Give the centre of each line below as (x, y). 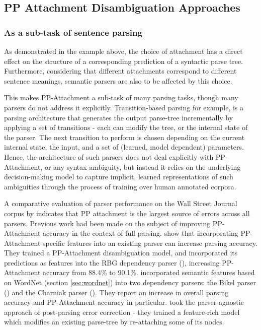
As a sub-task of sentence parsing (73, 32)
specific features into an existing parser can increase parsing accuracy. (150, 243)
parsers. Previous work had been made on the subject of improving (107, 223)
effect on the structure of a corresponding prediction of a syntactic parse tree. (124, 61)
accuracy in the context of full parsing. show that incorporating (140, 233)
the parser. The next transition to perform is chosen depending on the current (124, 137)
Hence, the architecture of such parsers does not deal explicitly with (109, 156)
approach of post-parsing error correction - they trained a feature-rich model (122, 312)
